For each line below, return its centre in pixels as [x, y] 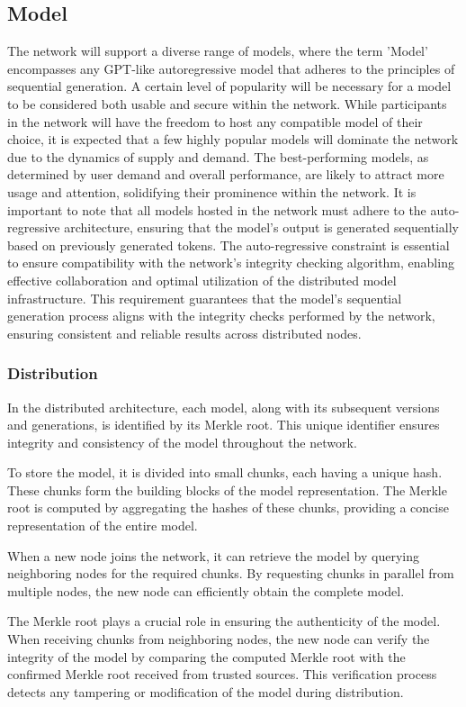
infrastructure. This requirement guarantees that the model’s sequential [205, 298]
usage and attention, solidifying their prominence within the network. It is [212, 191]
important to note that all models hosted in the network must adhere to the [217, 209]
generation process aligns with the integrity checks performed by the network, [221, 316]
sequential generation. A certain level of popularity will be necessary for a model [229, 86]
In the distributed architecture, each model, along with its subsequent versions [224, 407]
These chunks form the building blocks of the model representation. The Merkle [227, 489]
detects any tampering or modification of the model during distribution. [206, 691]
